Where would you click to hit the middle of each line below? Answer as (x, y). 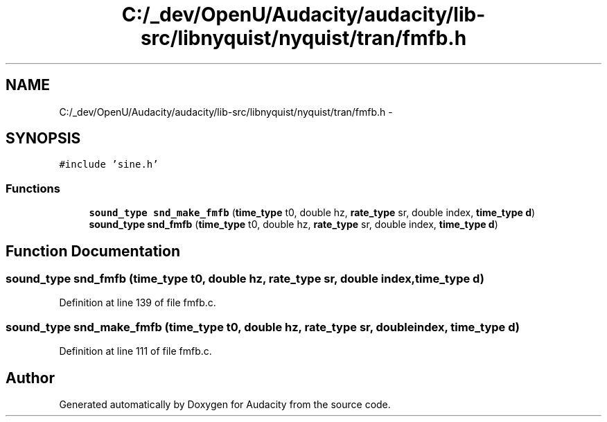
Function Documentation (93, 251)
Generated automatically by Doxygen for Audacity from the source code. (225, 404)
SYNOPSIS (43, 139)
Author (30, 378)
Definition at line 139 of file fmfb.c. (138, 303)
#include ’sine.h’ (109, 165)
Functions (33, 188)
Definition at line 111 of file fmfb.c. (135, 351)
